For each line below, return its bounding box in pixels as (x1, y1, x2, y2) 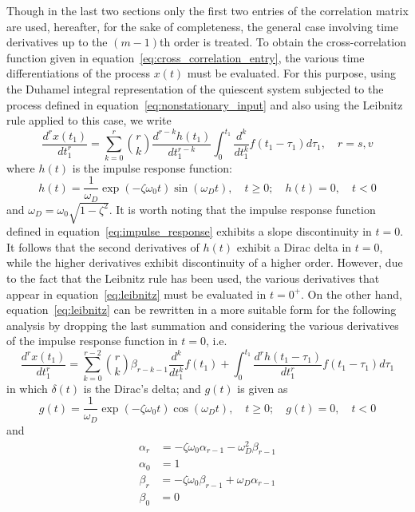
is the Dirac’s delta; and (83, 379, 201, 396)
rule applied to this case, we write (6, 112, 172, 129)
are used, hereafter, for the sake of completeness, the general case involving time (6, 18, 398, 34)
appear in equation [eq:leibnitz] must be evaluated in (6, 285, 267, 302)
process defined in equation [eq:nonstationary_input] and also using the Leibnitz (6, 96, 403, 113)
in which (6, 379, 48, 396)
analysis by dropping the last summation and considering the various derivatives (6, 316, 399, 333)
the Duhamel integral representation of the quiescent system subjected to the (6, 80, 384, 97)
